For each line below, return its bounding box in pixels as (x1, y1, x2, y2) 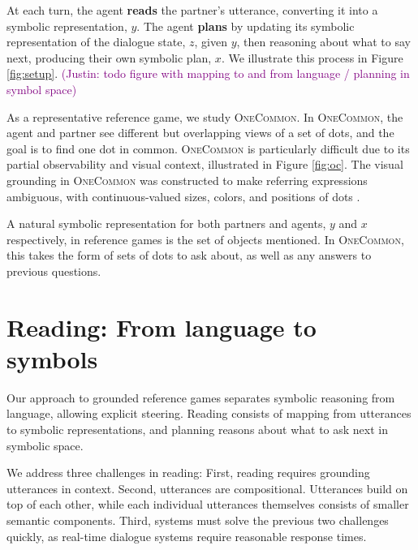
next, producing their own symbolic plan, (6, 49, 212, 66)
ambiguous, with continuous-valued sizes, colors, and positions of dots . (6, 187, 360, 204)
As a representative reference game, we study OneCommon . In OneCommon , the (6, 108, 403, 125)
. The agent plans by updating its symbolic (136, 17, 355, 34)
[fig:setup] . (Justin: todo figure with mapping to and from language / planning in (6, 65, 410, 82)
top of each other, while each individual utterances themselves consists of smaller (6, 496, 409, 513)
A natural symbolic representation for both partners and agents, (6, 215, 326, 232)
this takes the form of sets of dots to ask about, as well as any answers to (6, 247, 372, 264)
